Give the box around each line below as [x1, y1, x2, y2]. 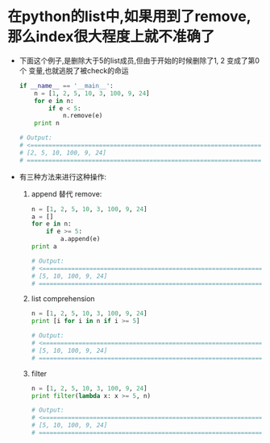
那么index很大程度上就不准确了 [7, 27, 215, 46]
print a [31, 242, 57, 250]
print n [34, 119, 60, 127]
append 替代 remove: [31, 188, 102, 198]
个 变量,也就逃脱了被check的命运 [19, 65, 129, 75]
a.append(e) [60, 235, 101, 243]
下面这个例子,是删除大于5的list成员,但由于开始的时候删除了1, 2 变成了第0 [19, 56, 260, 65]
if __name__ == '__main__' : [19, 81, 114, 89]
